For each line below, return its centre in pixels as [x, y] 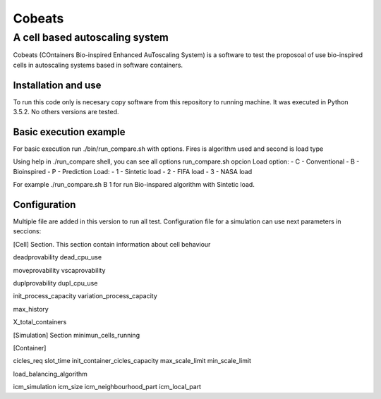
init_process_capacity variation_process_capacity [85, 296]
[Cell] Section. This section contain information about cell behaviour [112, 244]
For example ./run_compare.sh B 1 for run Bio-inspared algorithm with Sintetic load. [134, 185]
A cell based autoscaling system [91, 37]
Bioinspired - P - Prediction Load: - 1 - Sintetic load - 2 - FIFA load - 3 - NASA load [133, 171]
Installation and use [57, 85]
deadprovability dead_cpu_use [58, 257]
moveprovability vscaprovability [59, 270]
